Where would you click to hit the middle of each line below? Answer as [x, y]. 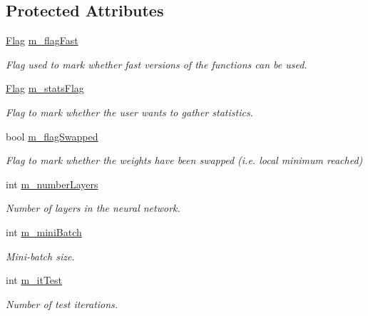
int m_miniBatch [44, 231]
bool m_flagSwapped [52, 136]
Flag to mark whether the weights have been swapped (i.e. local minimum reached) [184, 160]
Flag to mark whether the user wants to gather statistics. [129, 112]
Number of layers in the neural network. [93, 208]
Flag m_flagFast [42, 40]
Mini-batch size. [40, 256]
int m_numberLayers [52, 184]
